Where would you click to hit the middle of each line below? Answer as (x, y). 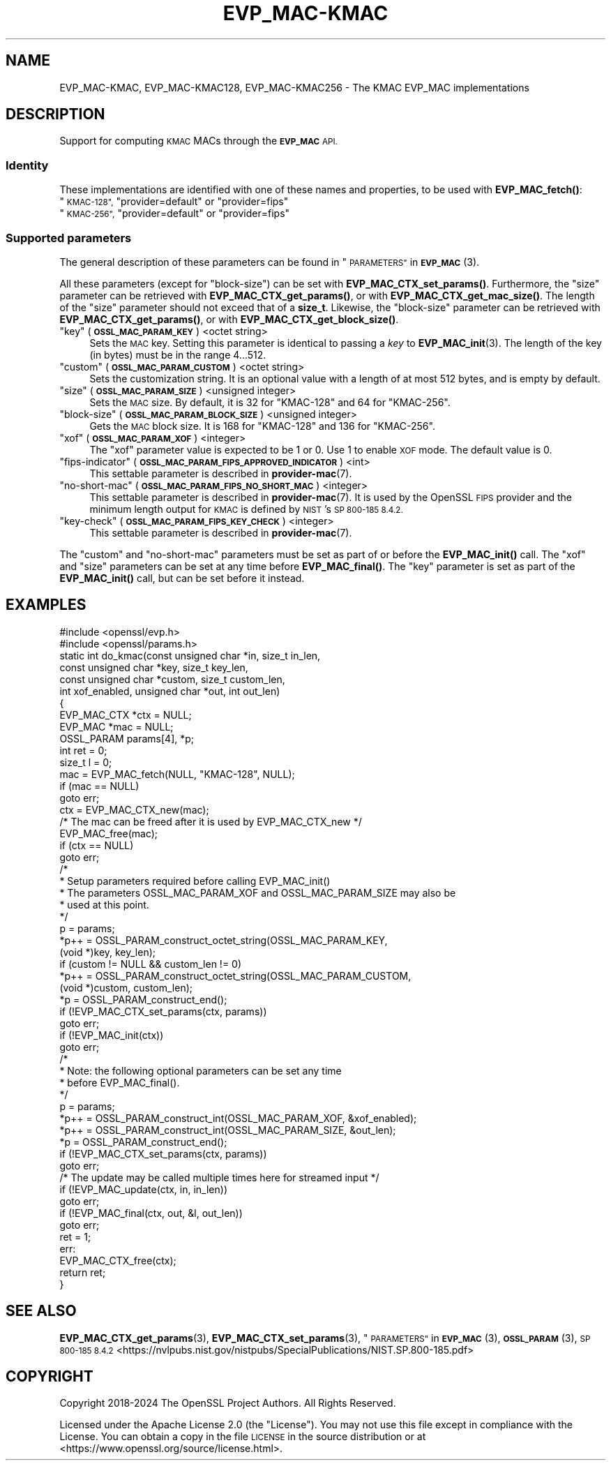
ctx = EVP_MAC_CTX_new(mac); (134, 809)
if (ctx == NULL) (97, 845)
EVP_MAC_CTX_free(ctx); (118, 1260)
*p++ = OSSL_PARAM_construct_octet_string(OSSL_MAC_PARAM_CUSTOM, (235, 975)
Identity (27, 165)
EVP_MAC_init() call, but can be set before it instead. (182, 578)
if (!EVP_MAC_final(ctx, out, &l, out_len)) (151, 1213)
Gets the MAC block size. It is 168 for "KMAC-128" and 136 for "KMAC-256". (262, 426)
